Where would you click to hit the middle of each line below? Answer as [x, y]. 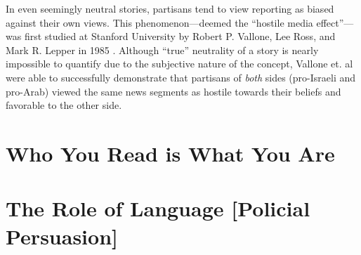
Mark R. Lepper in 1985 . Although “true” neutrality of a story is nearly [162, 50]
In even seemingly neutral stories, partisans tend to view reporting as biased [170, 8]
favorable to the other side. [64, 105]
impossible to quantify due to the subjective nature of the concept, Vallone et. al [179, 64]
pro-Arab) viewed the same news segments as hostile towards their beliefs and [173, 91]
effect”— [335, 22]
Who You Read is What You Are [170, 153]
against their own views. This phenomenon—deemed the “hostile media [159, 22]
